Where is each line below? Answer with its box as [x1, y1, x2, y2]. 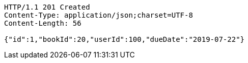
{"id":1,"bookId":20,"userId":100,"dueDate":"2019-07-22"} [4, 35, 245, 43]
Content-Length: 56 [4, 19, 81, 27]
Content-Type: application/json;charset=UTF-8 [4, 11, 193, 19]
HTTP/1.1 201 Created [4, 3, 90, 11]
